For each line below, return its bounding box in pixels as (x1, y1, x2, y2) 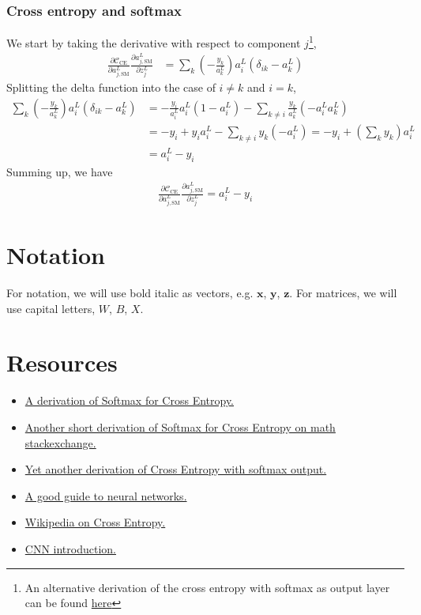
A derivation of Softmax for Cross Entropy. (24, 392, 235, 409)
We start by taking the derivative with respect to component (6, 34, 301, 51)
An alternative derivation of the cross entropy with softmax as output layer (24, 579, 390, 595)
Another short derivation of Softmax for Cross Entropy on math (24, 419, 336, 436)
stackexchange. (24, 434, 96, 451)
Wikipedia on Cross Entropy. (24, 514, 166, 530)
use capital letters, (6, 300, 96, 316)
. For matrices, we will (289, 285, 397, 301)
